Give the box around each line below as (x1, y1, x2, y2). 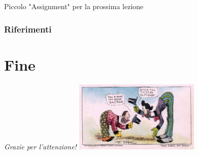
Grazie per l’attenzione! (4, 141, 77, 151)
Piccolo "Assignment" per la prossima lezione (4, 1, 144, 11)
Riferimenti (4, 22, 52, 35)
